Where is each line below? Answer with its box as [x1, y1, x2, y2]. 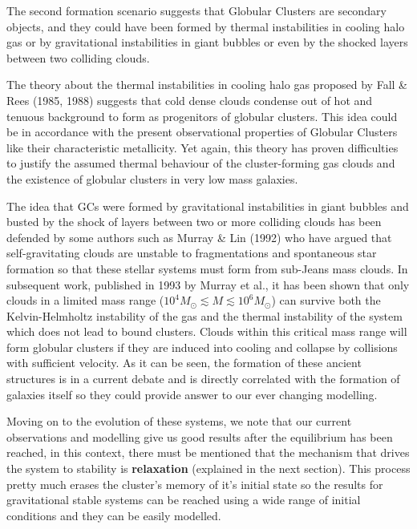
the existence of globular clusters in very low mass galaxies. [6, 170, 298, 187]
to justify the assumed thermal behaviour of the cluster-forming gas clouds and [6, 155, 395, 172]
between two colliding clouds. [6, 49, 150, 66]
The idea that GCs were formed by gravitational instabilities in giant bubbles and [6, 197, 409, 214]
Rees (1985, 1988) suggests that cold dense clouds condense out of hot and [6, 91, 373, 108]
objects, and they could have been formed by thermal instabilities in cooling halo [6, 18, 405, 34]
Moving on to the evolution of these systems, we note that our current [6, 413, 352, 430]
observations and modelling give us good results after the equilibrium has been [6, 428, 393, 445]
